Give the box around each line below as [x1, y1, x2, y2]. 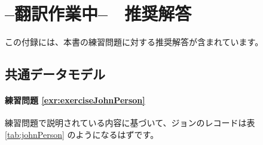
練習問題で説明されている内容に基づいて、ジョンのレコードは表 [5, 116, 255, 129]
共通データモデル [5, 65, 105, 83]
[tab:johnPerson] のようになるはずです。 [5, 128, 159, 140]
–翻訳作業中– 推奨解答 [5, 1, 192, 26]
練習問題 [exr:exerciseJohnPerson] [5, 94, 145, 106]
